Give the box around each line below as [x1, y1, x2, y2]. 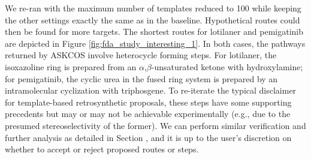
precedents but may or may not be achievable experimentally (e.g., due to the [5, 107, 291, 120]
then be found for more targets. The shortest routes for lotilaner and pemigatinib [5, 25, 304, 38]
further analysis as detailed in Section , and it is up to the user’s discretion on [5, 131, 292, 143]
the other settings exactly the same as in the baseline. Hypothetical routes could [5, 13, 300, 26]
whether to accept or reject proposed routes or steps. [5, 143, 199, 155]
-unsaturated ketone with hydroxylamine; [151, 60, 303, 73]
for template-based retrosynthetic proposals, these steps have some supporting [5, 95, 292, 108]
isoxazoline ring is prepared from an [5, 60, 137, 73]
